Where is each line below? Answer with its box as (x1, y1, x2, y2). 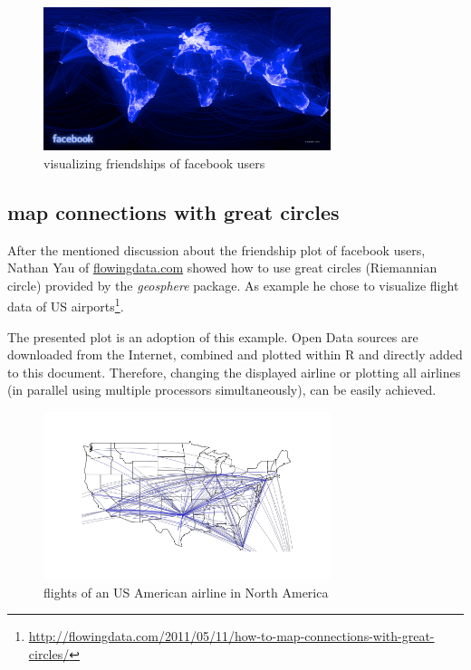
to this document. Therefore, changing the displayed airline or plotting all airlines (7, 362, 461, 381)
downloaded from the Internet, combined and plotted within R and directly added (7, 345, 463, 364)
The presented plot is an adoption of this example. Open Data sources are (7, 327, 418, 346)
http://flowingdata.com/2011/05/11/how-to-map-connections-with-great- (28, 627, 435, 646)
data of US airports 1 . (7, 294, 124, 316)
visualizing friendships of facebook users (43, 153, 265, 172)
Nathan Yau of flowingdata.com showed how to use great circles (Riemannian (7, 258, 437, 277)
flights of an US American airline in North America (43, 582, 329, 601)
